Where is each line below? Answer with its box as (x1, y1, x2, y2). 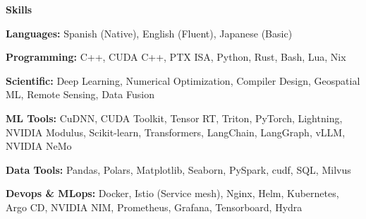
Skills (6, 2, 32, 16)
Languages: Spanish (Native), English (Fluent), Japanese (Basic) (6, 25, 293, 40)
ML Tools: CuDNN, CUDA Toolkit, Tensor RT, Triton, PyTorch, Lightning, (6, 110, 343, 125)
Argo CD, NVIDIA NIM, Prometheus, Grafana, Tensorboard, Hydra (6, 199, 303, 214)
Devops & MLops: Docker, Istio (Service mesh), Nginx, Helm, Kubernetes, (6, 186, 339, 201)
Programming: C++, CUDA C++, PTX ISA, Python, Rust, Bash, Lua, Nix (6, 49, 346, 64)
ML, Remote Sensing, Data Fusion (6, 87, 154, 102)
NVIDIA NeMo (6, 138, 72, 153)
